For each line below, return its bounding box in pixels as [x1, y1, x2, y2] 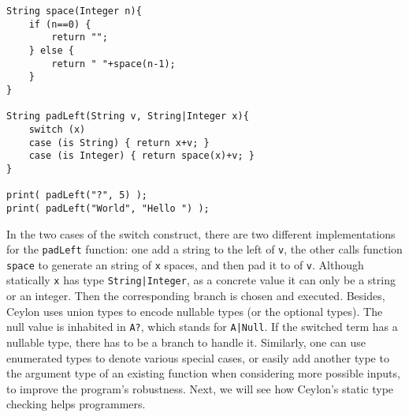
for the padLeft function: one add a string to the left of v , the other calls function [6, 241, 403, 257]
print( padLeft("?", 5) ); [6, 190, 147, 201]
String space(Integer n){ [6, 6, 142, 17]
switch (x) [28, 123, 86, 135]
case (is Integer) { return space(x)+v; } [28, 150, 255, 162]
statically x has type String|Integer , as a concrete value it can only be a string [6, 272, 396, 288]
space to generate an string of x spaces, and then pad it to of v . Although [6, 256, 364, 272]
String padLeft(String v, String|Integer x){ [6, 111, 249, 122]
